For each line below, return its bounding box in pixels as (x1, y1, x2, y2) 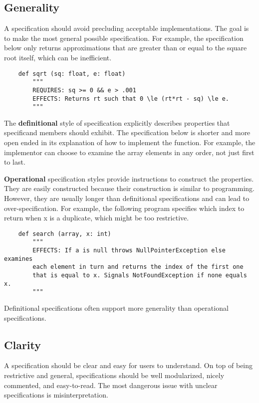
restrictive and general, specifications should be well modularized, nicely (4, 370, 225, 381)
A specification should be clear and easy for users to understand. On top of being (4, 360, 253, 371)
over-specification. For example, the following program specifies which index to (4, 202, 245, 213)
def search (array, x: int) (18, 230, 111, 237)
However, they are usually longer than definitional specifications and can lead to (4, 193, 250, 203)
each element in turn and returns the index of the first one (32, 263, 244, 271)
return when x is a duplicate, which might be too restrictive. (4, 212, 189, 223)
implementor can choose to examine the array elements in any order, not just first (4, 147, 255, 157)
